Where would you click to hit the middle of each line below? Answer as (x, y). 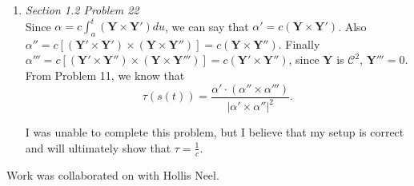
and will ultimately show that (98, 147)
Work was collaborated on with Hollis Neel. (113, 174)
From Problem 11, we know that (105, 75)
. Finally (299, 44)
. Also (352, 26)
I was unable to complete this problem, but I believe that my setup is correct (215, 132)
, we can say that (207, 26)
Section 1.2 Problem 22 (82, 10)
